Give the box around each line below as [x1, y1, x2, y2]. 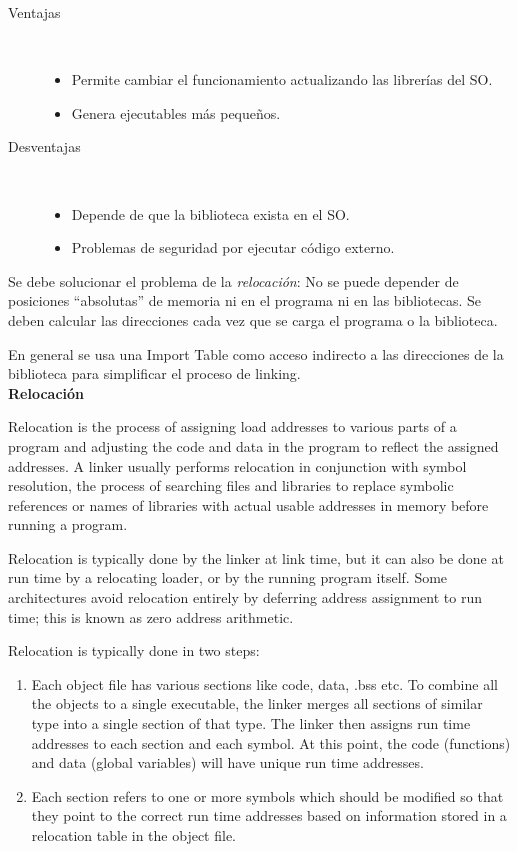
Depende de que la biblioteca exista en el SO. [71, 203, 350, 224]
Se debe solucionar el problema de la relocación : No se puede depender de [8, 270, 459, 291]
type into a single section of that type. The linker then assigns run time [31, 713, 471, 734]
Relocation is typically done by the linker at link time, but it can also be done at [8, 547, 504, 568]
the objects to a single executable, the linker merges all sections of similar [31, 693, 483, 714]
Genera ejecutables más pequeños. [71, 102, 281, 123]
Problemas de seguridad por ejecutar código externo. [71, 237, 395, 258]
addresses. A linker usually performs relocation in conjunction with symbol [8, 455, 467, 476]
